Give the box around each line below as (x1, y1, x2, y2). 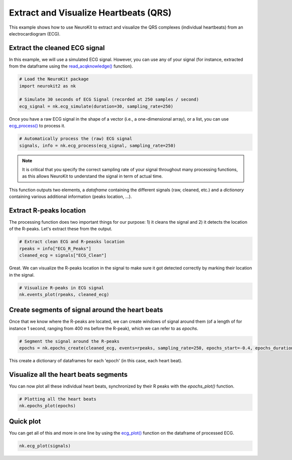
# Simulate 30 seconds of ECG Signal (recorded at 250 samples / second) (19, 97, 199, 102)
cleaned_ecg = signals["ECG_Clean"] (19, 253, 107, 258)
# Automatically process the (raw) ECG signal (19, 136, 132, 142)
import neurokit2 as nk (19, 83, 76, 88)
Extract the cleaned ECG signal (9, 44, 105, 52)
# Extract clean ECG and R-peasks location (19, 239, 125, 245)
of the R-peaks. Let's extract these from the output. (9, 226, 112, 232)
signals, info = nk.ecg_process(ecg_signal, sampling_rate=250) (19, 142, 176, 148)
